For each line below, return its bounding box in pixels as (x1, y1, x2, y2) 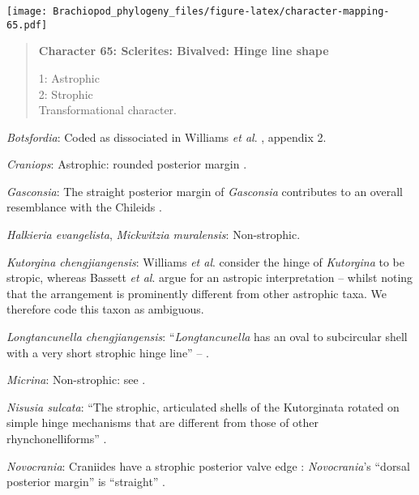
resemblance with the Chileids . (6, 198, 162, 215)
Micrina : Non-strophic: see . (6, 371, 146, 388)
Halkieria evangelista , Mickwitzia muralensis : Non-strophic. (6, 226, 301, 243)
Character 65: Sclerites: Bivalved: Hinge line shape (38, 42, 329, 59)
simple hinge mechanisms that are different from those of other (6, 414, 319, 431)
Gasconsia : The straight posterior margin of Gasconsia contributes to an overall (6, 182, 403, 199)
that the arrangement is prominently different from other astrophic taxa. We (6, 284, 387, 301)
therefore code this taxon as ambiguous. (6, 301, 204, 318)
